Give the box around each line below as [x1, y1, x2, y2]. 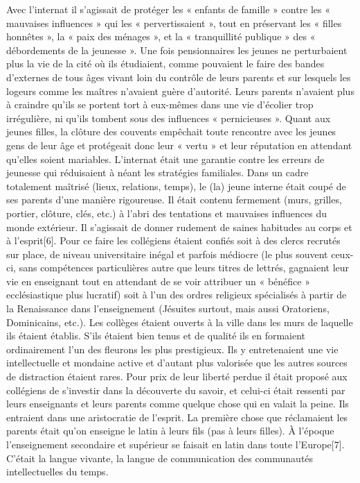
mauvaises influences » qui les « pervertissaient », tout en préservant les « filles [6, 15, 342, 30]
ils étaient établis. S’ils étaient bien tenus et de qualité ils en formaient [6, 328, 306, 343]
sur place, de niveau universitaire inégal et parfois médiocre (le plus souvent [6, 246, 328, 261]
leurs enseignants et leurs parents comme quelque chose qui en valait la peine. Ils [6, 396, 349, 411]
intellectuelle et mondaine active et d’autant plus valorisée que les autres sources [6, 355, 348, 370]
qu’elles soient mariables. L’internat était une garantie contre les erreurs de [6, 151, 325, 166]
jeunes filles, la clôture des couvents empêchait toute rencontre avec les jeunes [6, 124, 336, 139]
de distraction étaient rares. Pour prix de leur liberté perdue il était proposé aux [6, 369, 348, 384]
